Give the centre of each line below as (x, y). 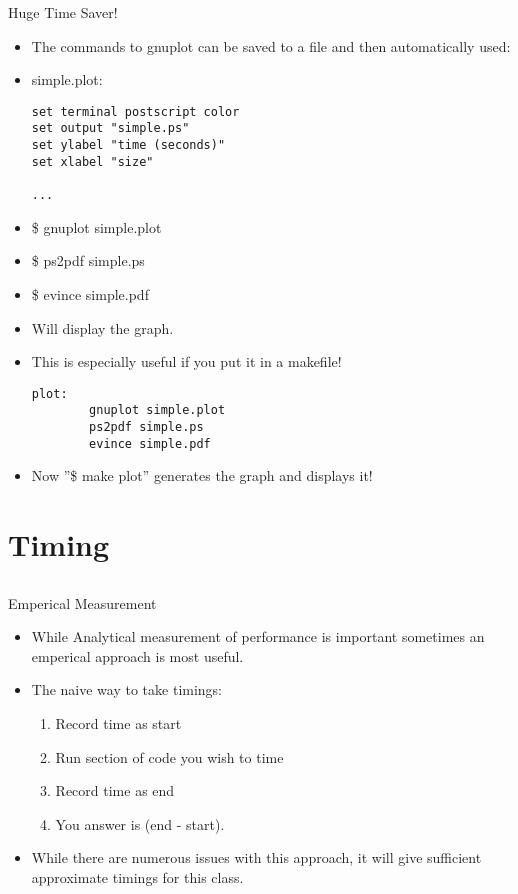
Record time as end (115, 790)
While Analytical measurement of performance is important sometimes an (258, 636)
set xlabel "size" (92, 161)
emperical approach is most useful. (137, 655)
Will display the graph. (102, 327)
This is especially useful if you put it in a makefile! (186, 361)
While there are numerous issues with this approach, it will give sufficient (256, 857)
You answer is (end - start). (140, 823)
